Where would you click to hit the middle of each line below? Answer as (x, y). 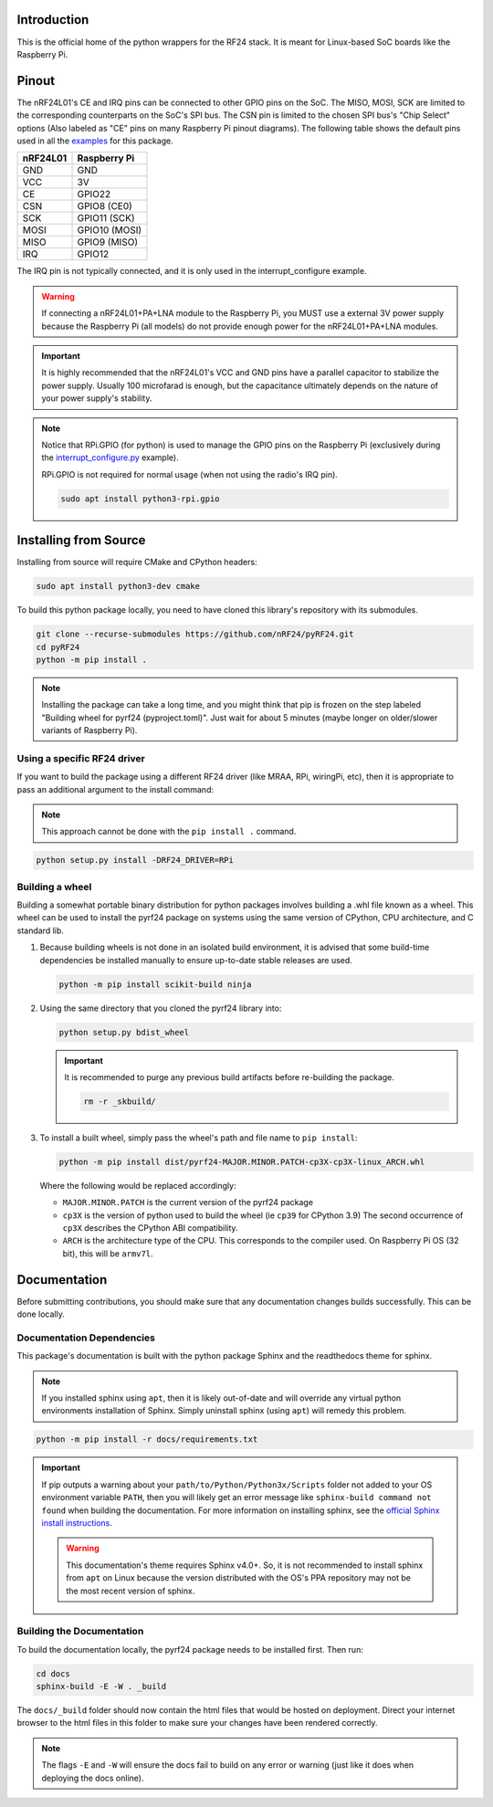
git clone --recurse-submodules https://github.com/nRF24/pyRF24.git (195, 634)
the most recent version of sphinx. (131, 1591)
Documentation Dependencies (86, 1338)
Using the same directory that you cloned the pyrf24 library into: (161, 1008)
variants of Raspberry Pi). (89, 730)
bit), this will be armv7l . (108, 1253)
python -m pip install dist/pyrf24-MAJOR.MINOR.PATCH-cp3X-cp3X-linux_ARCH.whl (242, 1161)
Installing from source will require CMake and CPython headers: (137, 562)
